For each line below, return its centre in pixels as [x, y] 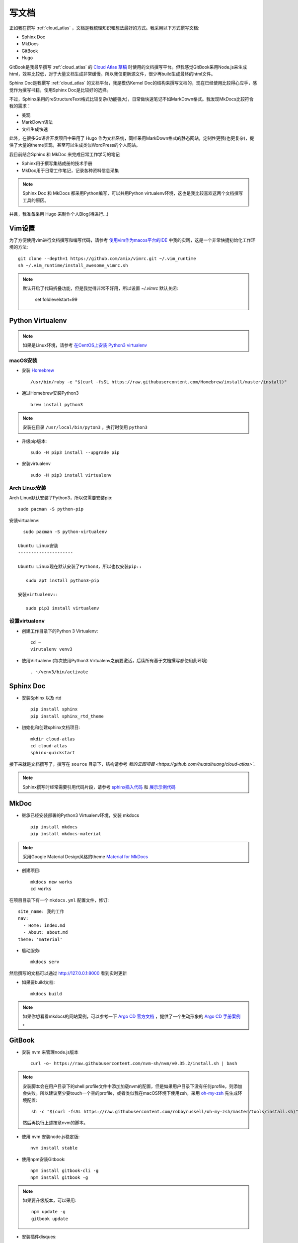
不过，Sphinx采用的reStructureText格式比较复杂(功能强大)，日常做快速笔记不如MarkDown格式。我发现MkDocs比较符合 [131, 99]
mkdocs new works [51, 882]
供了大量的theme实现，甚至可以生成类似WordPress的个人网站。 [75, 145]
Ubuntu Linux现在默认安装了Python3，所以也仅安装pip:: [80, 567]
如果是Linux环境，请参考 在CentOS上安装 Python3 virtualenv [85, 345]
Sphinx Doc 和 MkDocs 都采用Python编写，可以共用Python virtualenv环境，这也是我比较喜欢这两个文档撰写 [133, 193]
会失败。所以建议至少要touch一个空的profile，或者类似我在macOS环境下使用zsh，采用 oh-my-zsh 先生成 [130, 1093]
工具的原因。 [36, 200]
